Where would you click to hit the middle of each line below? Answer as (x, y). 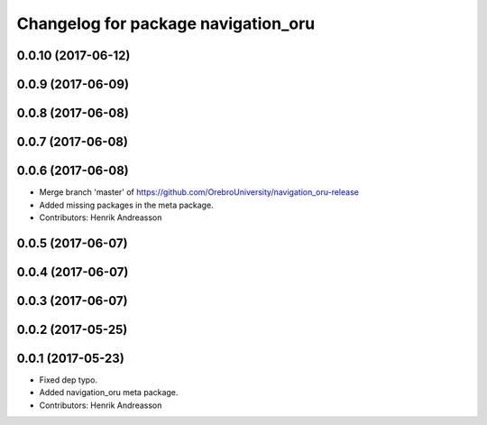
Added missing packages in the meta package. (126, 205)
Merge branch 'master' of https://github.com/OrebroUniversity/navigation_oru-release (199, 192)
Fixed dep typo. (69, 380)
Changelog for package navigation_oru (166, 23)
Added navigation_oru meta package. (109, 393)
